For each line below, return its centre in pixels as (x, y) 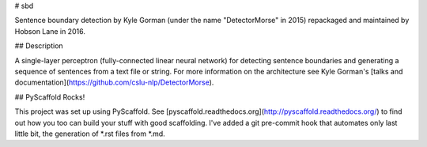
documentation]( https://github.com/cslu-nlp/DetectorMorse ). (114, 82)
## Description (39, 46)
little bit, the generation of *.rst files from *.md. (90, 134)
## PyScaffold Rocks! (50, 97)
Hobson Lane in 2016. (50, 31)
